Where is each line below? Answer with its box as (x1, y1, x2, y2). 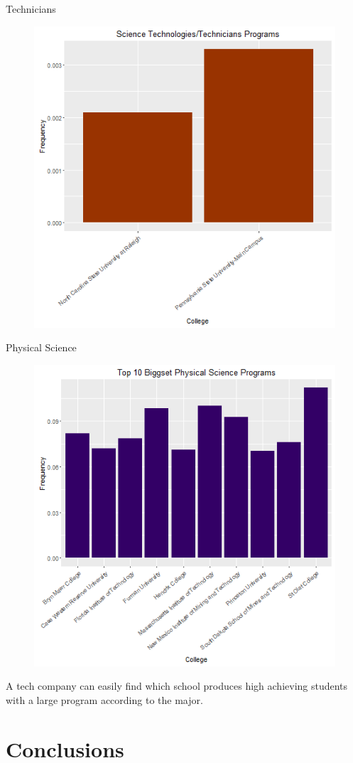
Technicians (6, 1, 56, 16)
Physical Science (6, 340, 77, 355)
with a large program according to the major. (6, 692, 203, 707)
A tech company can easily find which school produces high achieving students (6, 678, 348, 693)
